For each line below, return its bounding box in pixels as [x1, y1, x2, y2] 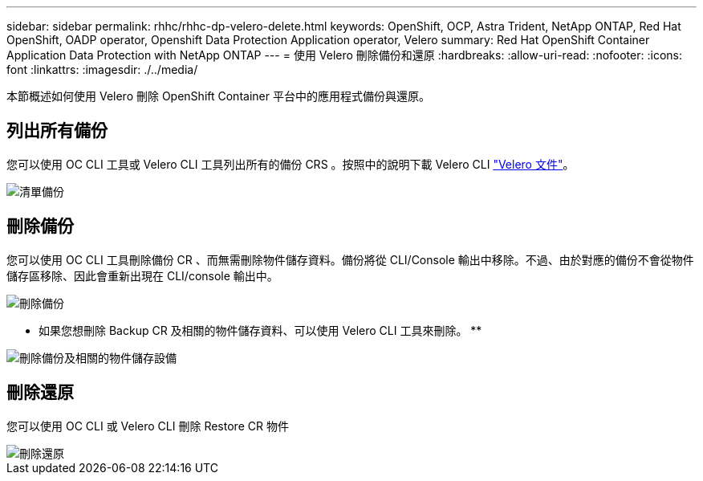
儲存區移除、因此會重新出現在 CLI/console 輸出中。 [6, 268, 278, 283]
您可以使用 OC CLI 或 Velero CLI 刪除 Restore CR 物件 [6, 418, 289, 433]
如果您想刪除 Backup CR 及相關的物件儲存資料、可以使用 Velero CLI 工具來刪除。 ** [39, 323, 482, 337]
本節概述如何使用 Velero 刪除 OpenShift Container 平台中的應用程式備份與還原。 [6, 89, 430, 103]
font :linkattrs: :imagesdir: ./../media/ [6, 63, 198, 76]
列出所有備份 [6, 120, 108, 141]
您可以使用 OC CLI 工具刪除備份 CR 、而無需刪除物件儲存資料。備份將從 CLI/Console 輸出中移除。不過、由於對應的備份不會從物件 [6, 252, 694, 267]
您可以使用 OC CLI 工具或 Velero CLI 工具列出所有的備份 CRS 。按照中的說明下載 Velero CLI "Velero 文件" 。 [6, 157, 575, 171]
